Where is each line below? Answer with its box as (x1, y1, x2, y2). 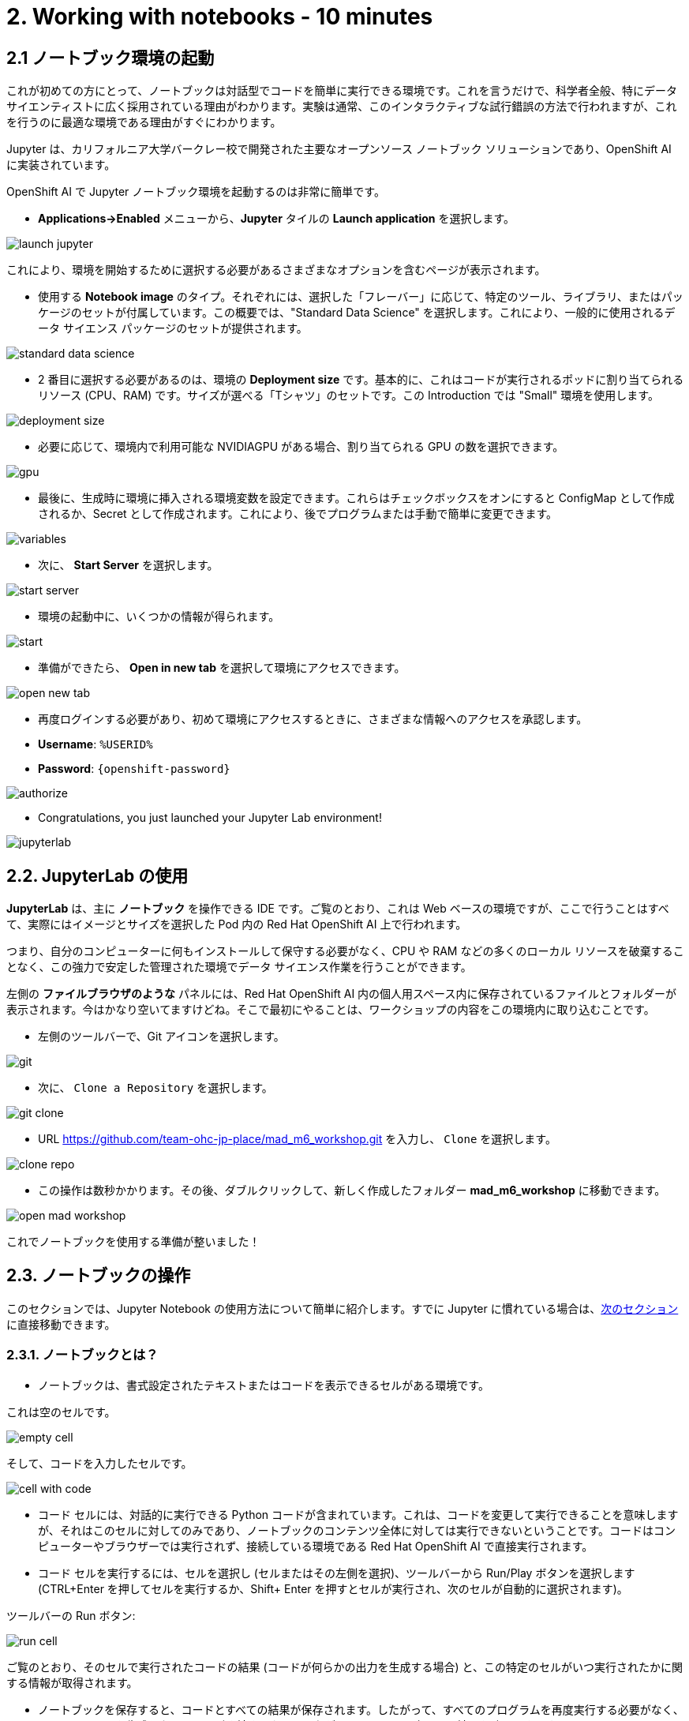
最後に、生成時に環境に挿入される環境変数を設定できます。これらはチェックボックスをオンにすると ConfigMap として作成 (38, 491, 675, 505)
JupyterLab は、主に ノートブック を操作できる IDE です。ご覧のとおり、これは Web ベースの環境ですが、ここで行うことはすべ (6, 902, 669, 916)
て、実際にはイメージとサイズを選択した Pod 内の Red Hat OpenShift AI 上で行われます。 (6, 917, 467, 932)
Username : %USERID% (38, 737, 153, 752)
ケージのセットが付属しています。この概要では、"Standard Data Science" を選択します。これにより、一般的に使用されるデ (38, 306, 676, 320)
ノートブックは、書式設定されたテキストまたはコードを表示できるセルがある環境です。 (38, 1378, 489, 1392)
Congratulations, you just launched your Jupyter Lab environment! (38, 811, 382, 825)
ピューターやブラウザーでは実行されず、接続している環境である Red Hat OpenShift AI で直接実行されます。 (38, 1539, 594, 1553)
